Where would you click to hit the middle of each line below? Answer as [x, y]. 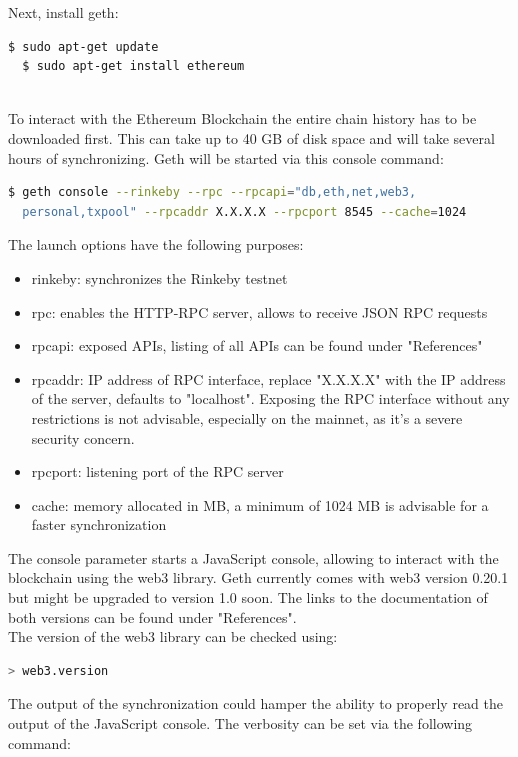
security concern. [83, 437]
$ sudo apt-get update [83, 46]
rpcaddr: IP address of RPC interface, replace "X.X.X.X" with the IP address [268, 378]
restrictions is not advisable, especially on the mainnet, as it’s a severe [247, 417]
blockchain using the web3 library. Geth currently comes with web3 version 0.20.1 [258, 577]
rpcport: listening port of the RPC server [157, 471]
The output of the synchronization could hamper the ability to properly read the [255, 703]
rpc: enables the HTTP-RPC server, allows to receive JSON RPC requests [259, 311]
